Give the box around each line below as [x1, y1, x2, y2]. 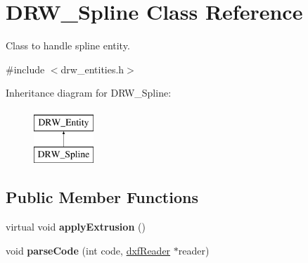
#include [6, 61, 45, 76]
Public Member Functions [6, 186, 198, 208]
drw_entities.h [60, 61, 124, 76]
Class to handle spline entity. [6, 38, 130, 53]
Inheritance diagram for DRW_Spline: [6, 85, 172, 100]
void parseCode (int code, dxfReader [6, 243, 171, 257]
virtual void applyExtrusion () [6, 219, 146, 234]
